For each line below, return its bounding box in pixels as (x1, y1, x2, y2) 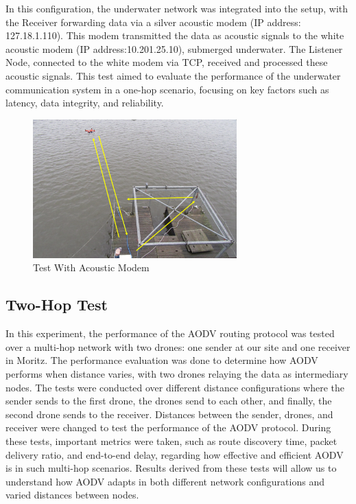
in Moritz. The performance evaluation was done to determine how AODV (5, 353, 318, 367)
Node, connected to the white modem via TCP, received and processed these (5, 55, 328, 69)
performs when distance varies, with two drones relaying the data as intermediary (5, 366, 348, 380)
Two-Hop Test (5, 294, 108, 315)
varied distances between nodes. (5, 488, 139, 502)
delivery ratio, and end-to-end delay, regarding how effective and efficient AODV (5, 447, 344, 461)
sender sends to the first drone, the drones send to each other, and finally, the (5, 393, 332, 408)
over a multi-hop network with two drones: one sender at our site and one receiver (5, 339, 351, 354)
